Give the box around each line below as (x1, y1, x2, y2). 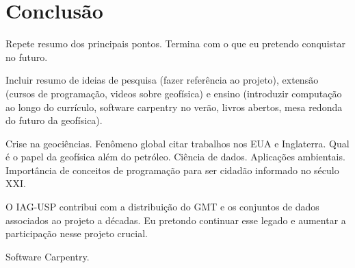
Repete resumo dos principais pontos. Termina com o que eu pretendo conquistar (5, 36, 345, 51)
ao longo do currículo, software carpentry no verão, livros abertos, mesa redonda (5, 99, 343, 114)
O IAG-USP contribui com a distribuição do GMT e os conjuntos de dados (5, 199, 319, 214)
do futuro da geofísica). (5, 113, 103, 127)
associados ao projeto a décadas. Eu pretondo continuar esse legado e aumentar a (5, 212, 346, 227)
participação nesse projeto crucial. (5, 226, 148, 241)
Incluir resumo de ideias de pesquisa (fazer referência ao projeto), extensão (5, 73, 319, 87)
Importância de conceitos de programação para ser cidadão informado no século (5, 162, 339, 177)
